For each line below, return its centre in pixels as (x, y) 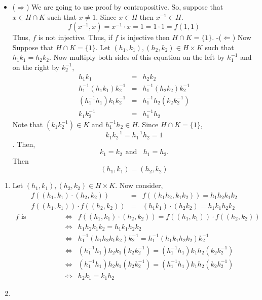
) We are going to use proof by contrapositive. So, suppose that (125, 7)
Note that (28, 124)
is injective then (145, 37)
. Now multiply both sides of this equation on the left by (137, 57)
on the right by (36, 67)
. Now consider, (139, 185)
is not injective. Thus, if (75, 37)
